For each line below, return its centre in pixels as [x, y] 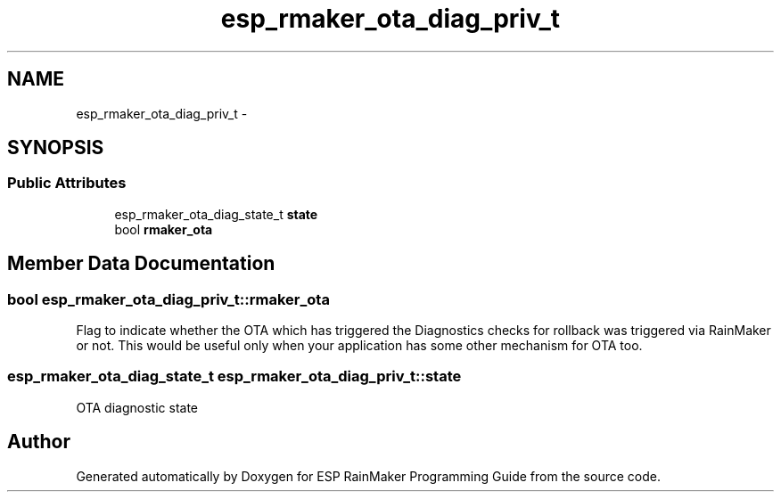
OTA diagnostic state [137, 407]
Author [39, 442]
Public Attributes [67, 183]
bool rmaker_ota [164, 229]
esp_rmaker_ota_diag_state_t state [216, 214]
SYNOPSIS [56, 148]
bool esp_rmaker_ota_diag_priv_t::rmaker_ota [169, 299]
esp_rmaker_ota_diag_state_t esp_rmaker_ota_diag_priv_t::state [234, 376]
